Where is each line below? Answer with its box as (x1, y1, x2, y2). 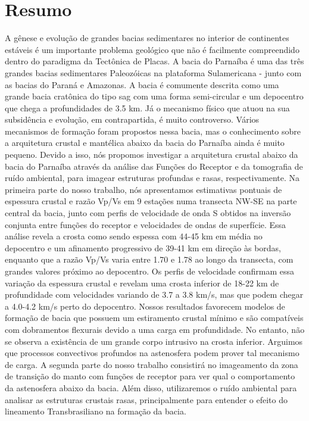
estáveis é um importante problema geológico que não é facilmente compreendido (5, 43, 299, 55)
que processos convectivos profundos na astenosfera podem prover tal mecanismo (5, 347, 299, 359)
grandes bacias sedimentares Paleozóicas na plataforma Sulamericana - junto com (5, 66, 302, 79)
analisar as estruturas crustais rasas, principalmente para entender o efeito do (5, 393, 288, 406)
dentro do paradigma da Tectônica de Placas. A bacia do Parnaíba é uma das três (5, 55, 304, 67)
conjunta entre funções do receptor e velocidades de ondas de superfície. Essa (5, 218, 286, 230)
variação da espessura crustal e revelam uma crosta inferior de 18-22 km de (5, 276, 279, 289)
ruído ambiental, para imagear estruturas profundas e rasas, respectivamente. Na (5, 171, 300, 184)
